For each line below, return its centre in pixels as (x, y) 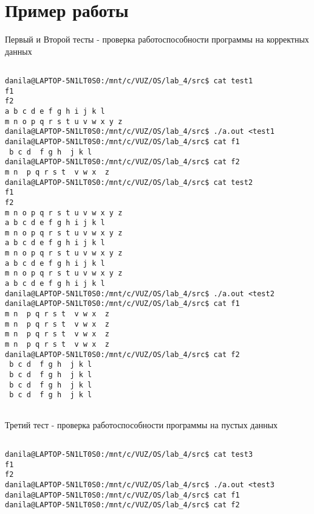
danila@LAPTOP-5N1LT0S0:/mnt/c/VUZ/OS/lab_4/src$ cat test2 (129, 182)
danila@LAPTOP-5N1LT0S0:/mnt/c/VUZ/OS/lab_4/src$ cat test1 (129, 81)
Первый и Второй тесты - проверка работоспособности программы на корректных (157, 39)
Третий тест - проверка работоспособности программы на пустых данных (142, 424)
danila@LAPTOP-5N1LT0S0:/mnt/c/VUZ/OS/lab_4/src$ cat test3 (129, 454)
